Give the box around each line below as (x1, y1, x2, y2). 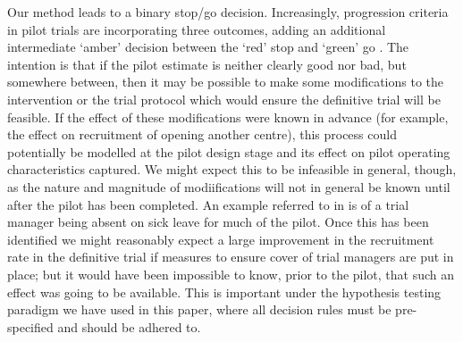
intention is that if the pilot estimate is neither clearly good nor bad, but (7, 54, 407, 73)
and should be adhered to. (57, 317, 201, 336)
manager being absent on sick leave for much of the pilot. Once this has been (7, 213, 429, 231)
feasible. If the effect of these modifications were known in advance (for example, (7, 107, 449, 126)
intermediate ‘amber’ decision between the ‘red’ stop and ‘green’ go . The (7, 38, 409, 56)
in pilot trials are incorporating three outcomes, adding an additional (7, 20, 386, 38)
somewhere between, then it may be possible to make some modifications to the (7, 72, 444, 91)
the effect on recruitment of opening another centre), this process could (7, 125, 397, 144)
